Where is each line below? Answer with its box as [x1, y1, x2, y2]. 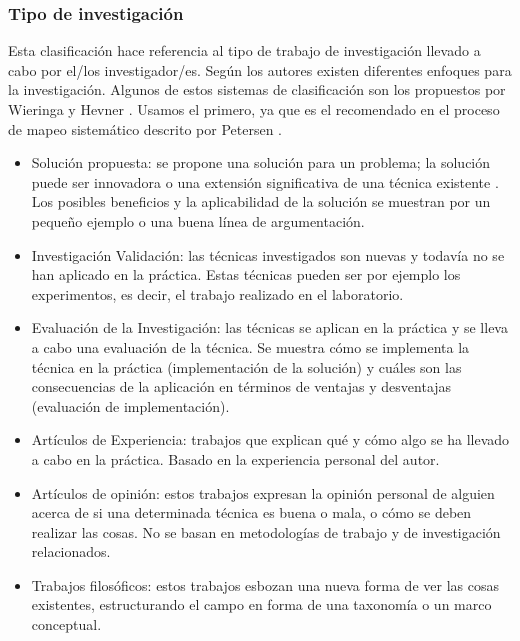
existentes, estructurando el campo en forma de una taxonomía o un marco [31, 594, 492, 615]
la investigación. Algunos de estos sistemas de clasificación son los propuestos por [8, 79, 506, 100]
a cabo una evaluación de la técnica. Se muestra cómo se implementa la [31, 336, 470, 357]
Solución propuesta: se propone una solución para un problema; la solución [31, 152, 491, 173]
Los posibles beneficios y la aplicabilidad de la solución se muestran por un [31, 191, 491, 212]
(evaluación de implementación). [31, 395, 230, 416]
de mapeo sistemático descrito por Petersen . [8, 118, 282, 139]
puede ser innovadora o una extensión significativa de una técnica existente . [31, 171, 499, 192]
